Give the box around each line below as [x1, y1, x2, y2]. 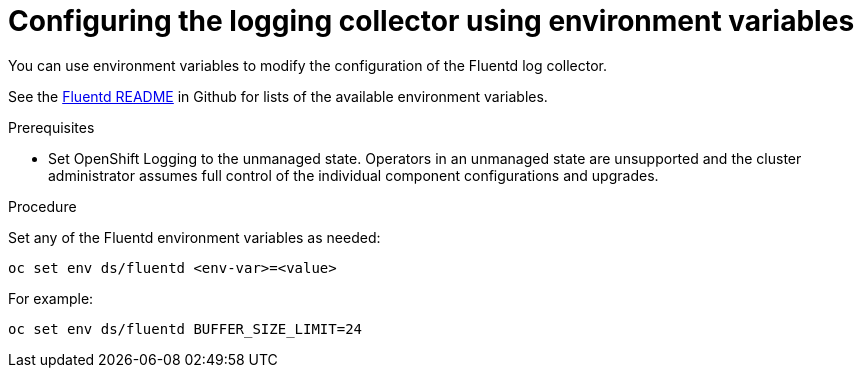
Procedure [8, 197, 77, 215]
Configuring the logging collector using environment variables [8, 4, 855, 38]
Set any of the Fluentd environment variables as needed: [8, 228, 381, 246]
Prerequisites [8, 118, 95, 136]
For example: [8, 289, 94, 307]
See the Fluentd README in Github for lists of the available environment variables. [8, 87, 548, 105]
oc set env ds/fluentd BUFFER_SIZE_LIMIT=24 [8, 320, 363, 337]
